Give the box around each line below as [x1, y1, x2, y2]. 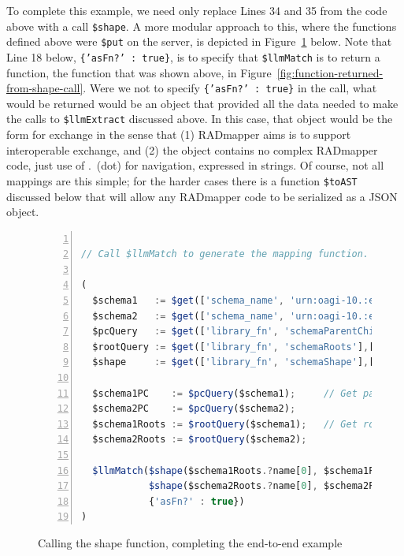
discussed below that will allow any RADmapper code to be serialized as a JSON [6, 188, 398, 204]
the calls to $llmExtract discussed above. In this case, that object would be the [6, 110, 393, 127]
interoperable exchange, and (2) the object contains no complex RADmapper [6, 141, 378, 158]
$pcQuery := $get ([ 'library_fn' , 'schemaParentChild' [92, 326, 391, 338]
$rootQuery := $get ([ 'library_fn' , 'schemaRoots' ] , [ [92, 341, 375, 353]
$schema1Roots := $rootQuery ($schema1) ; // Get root [92, 418, 386, 430]
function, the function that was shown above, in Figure [6, 64, 272, 80]
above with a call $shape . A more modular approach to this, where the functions [6, 17, 397, 34]
